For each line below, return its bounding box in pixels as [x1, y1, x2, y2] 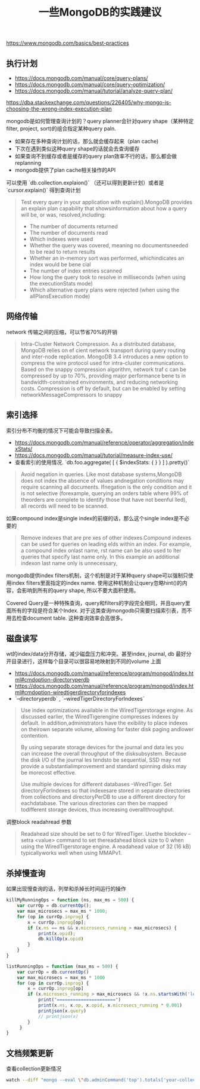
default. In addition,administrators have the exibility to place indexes [20, 719, 188, 726]
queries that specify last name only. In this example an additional [20, 553, 180, 560]
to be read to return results [29, 249, 96, 255]
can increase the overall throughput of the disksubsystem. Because [20, 750, 187, 757]
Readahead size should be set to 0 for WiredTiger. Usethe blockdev [20, 830, 187, 838]
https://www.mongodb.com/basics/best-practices [6, 39, 129, 47]
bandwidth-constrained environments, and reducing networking [20, 378, 179, 385]
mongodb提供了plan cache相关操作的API [14, 167, 116, 173]
